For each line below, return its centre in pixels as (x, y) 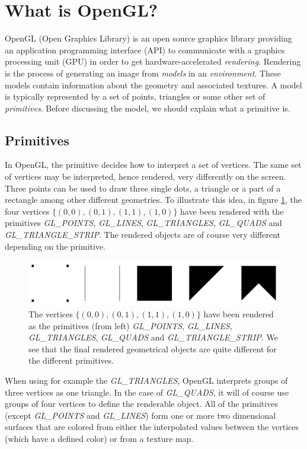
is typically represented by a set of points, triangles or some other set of (135, 96)
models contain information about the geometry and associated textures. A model (153, 85)
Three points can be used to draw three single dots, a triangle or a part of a (143, 188)
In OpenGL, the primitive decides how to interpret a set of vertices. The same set (153, 165)
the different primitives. (71, 360)
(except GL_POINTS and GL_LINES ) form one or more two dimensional (140, 415)
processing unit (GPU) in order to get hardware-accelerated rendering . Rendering (153, 61)
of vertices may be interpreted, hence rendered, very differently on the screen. (145, 176)
